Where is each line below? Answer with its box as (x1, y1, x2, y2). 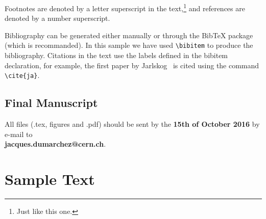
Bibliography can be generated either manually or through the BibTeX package (5, 30, 253, 40)
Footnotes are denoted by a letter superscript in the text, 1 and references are (5, 2, 245, 13)
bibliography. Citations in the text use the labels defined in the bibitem (5, 50, 228, 61)
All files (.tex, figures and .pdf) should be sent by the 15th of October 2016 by (5, 119, 260, 129)
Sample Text (5, 169, 95, 189)
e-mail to (5, 128, 33, 139)
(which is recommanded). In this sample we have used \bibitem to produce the (5, 40, 253, 50)
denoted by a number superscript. (5, 13, 110, 23)
